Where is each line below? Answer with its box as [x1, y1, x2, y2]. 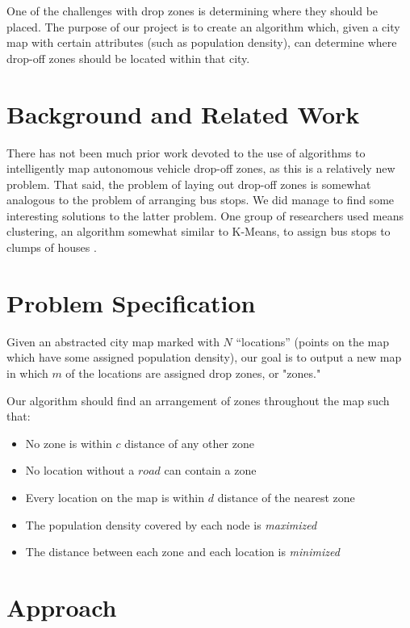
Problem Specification [6, 286, 256, 319]
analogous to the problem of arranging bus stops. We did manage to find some [6, 191, 395, 208]
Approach [6, 590, 117, 623]
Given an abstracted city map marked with [6, 333, 220, 350]
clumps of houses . [6, 239, 97, 256]
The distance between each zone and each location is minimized [25, 543, 340, 560]
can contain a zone [164, 462, 257, 479]
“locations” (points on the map [236, 333, 390, 350]
